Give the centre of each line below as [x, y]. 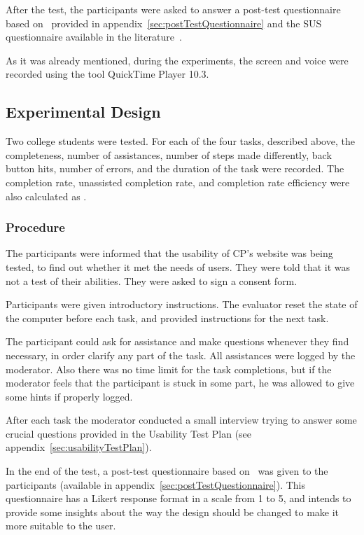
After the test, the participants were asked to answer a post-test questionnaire [173, 9]
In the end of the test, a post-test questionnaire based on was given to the [167, 471]
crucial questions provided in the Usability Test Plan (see [129, 433]
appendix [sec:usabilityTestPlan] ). [79, 447]
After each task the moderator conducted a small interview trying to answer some [181, 420]
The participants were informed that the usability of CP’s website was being [169, 253]
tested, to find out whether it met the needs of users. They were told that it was [178, 266]
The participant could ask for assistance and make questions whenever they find [177, 341]
